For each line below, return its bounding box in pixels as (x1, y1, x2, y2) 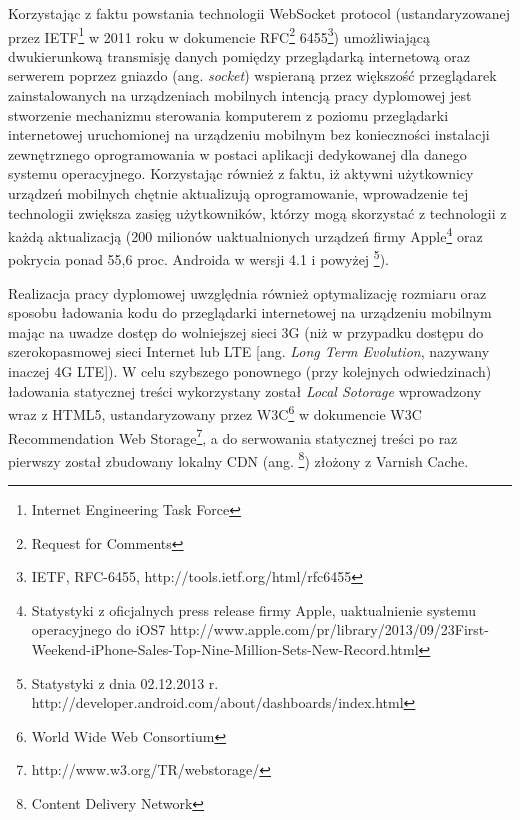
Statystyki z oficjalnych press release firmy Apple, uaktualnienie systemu (31, 599, 477, 620)
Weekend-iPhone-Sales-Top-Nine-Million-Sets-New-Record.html (31, 638, 419, 659)
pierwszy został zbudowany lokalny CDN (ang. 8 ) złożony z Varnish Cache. (8, 447, 469, 471)
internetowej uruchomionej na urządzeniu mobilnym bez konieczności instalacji (8, 124, 490, 145)
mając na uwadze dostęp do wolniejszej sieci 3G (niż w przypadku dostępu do (8, 321, 484, 342)
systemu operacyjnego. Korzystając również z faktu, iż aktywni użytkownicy (8, 163, 474, 184)
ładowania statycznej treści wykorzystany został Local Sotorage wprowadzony (8, 380, 482, 401)
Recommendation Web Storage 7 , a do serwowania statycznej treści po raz (8, 424, 458, 448)
